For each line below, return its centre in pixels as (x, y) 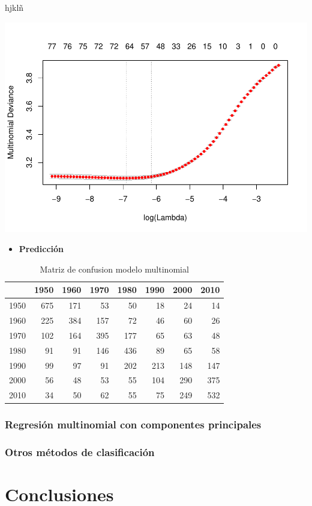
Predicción (41, 249)
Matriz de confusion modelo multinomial (114, 269)
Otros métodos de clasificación (80, 452)
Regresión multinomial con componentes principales (133, 424)
